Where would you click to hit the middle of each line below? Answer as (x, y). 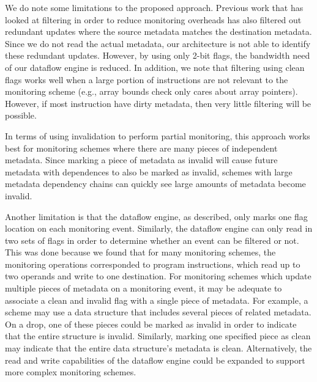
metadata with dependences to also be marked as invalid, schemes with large (149, 171)
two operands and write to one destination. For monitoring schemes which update (158, 276)
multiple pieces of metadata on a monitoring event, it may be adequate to (144, 288)
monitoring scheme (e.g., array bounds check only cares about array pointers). (151, 91)
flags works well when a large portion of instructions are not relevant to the (147, 79)
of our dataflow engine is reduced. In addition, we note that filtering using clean (155, 67)
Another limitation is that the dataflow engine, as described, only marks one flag (156, 216)
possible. (21, 115)
